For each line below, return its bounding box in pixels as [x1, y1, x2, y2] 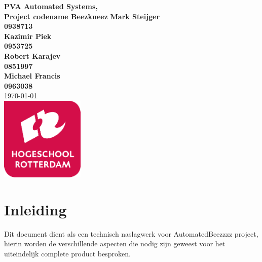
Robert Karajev [4, 50, 61, 61]
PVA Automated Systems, [4, 1, 98, 11]
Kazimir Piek [4, 30, 52, 41]
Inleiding [4, 199, 67, 219]
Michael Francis [4, 70, 60, 81]
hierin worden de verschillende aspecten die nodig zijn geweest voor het [4, 238, 226, 249]
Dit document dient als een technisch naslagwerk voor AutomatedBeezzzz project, [4, 228, 258, 239]
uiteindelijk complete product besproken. [4, 248, 131, 259]
